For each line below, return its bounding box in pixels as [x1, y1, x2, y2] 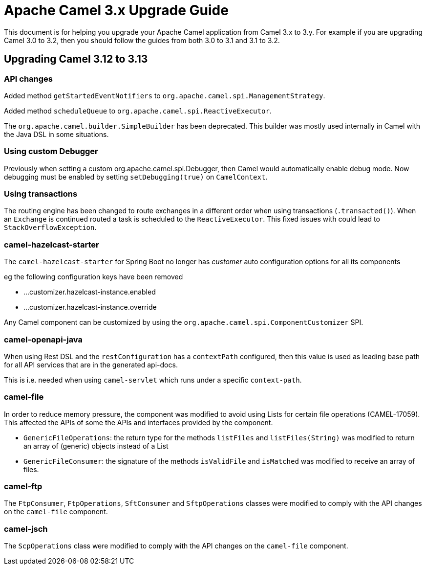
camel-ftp [4, 481, 43, 492]
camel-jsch [4, 523, 48, 534]
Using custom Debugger [4, 146, 98, 157]
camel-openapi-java [4, 334, 83, 344]
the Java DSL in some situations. [4, 130, 109, 138]
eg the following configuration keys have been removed [4, 273, 183, 281]
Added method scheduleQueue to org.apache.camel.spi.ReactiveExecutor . [4, 106, 272, 115]
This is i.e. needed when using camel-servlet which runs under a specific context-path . [4, 375, 302, 384]
